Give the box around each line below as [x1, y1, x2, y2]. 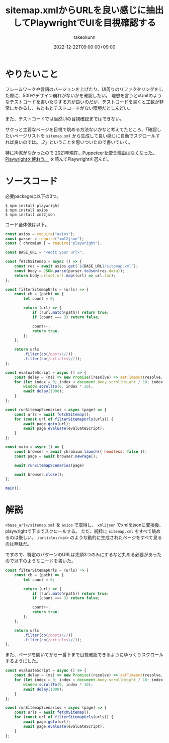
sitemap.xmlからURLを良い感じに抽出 [5, 5, 164, 16]
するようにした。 [5, 658, 41, 664]
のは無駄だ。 [5, 541, 32, 547]
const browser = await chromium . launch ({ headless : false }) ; [14, 449, 147, 454]
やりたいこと [5, 69, 59, 80]
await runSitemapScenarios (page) [14, 463, 84, 468]
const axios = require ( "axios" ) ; [5, 231, 75, 237]
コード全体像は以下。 [5, 221, 49, 227]
